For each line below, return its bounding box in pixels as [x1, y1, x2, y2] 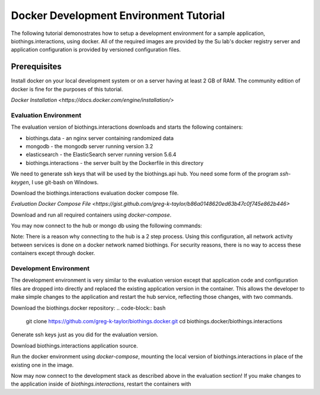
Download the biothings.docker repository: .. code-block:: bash [11, 304, 166, 311]
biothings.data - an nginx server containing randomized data [25, 134, 174, 142]
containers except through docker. [11, 250, 95, 257]
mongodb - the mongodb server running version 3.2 [25, 142, 153, 149]
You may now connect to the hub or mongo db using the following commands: [11, 222, 203, 230]
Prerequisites [11, 62, 62, 72]
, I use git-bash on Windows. [28, 179, 99, 186]
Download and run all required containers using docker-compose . [11, 211, 172, 218]
